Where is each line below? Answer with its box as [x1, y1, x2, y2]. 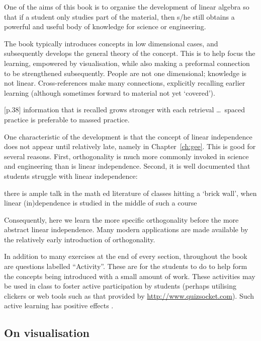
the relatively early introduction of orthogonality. [4, 234, 155, 244]
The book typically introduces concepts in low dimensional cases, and [4, 38, 218, 48]
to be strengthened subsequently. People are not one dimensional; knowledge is [4, 67, 247, 78]
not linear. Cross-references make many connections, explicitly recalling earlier [4, 78, 245, 88]
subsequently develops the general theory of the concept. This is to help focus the [4, 48, 255, 58]
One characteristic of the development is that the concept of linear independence [4, 131, 252, 142]
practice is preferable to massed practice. [4, 114, 130, 124]
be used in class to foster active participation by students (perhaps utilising [4, 281, 236, 291]
